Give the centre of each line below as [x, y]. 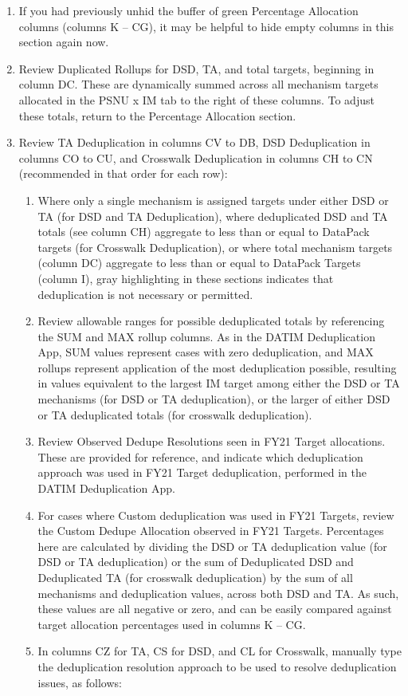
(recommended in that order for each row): [123, 173]
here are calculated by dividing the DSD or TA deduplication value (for [212, 546]
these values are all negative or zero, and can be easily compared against [215, 609]
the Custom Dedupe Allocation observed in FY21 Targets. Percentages [211, 531]
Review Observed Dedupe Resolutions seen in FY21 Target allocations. [212, 441]
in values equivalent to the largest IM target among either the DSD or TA [219, 383]
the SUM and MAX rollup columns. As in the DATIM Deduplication [206, 336]
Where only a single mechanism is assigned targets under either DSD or [213, 200]
